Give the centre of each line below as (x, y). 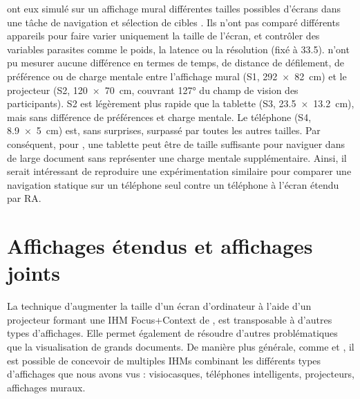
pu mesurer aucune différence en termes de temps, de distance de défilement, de (176, 63)
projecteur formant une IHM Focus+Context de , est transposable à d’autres (170, 319)
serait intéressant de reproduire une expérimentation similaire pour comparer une (179, 171)
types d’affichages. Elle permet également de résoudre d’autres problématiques (172, 333)
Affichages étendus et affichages (160, 246)
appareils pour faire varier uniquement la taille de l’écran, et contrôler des (163, 36)
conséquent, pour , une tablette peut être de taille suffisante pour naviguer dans (176, 143)
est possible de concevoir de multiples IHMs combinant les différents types (164, 360)
